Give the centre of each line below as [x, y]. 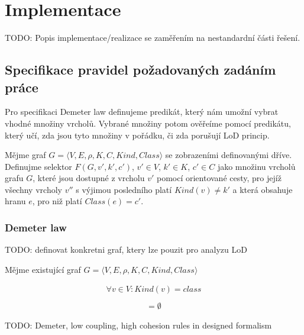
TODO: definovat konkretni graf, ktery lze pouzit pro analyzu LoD [126, 249]
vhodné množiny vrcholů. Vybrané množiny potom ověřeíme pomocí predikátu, [148, 123]
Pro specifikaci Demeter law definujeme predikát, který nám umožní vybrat [142, 112]
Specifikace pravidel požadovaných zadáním [140, 70]
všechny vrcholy [33, 189]
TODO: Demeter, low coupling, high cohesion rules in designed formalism [138, 325]
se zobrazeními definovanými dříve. [229, 155]
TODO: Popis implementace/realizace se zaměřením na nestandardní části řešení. [153, 38]
